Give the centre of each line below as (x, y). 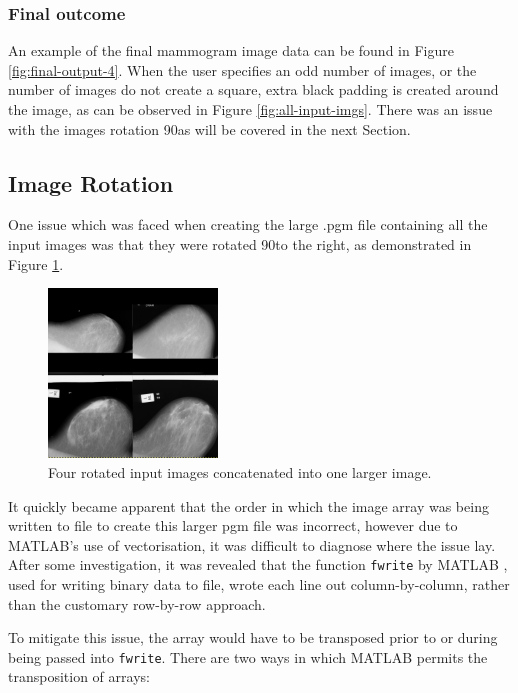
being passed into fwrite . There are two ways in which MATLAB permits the (248, 656)
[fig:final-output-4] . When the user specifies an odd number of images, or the (242, 69)
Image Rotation (91, 182)
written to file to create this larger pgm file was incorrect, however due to (233, 525)
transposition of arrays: (79, 676)
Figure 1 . (36, 263)
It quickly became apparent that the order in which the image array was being (248, 505)
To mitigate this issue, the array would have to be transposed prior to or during (253, 637)
